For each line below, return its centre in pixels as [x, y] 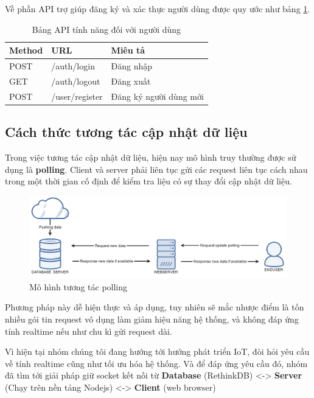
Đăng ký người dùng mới [157, 96]
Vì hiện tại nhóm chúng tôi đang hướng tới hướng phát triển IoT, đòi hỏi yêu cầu [157, 351]
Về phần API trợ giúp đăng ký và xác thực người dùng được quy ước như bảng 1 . [158, 9]
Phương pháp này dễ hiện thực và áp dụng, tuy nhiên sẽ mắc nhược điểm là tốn [155, 307]
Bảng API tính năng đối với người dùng [106, 29]
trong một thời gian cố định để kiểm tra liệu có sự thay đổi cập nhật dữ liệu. [148, 181]
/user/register [77, 96]
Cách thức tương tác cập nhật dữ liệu [126, 132]
